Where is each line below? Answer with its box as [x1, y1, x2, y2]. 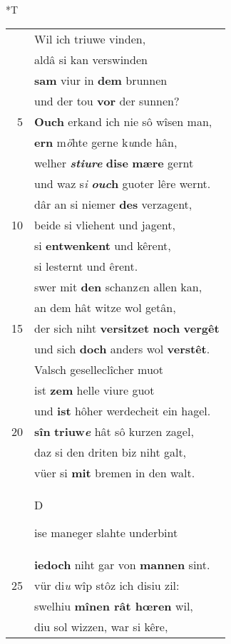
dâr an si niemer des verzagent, [34, 195, 192, 212]
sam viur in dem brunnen [34, 71, 168, 88]
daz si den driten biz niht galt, [34, 443, 187, 460]
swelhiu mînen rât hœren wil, [34, 597, 193, 614]
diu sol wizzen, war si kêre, [34, 618, 168, 635]
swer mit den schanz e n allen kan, [34, 278, 202, 295]
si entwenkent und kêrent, [34, 237, 171, 254]
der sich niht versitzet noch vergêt [34, 319, 220, 336]
